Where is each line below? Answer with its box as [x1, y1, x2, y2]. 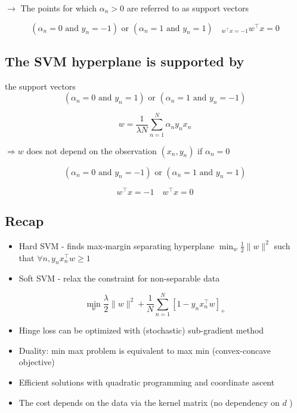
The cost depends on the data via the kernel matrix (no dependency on [18, 396, 280, 408]
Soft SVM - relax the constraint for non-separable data [18, 272, 220, 284]
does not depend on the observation [26, 144, 157, 157]
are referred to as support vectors [126, 2, 249, 14]
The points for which [20, 2, 97, 14]
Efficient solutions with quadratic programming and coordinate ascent [18, 375, 275, 388]
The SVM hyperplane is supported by [5, 51, 245, 70]
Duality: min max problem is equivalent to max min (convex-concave [18, 344, 271, 356]
